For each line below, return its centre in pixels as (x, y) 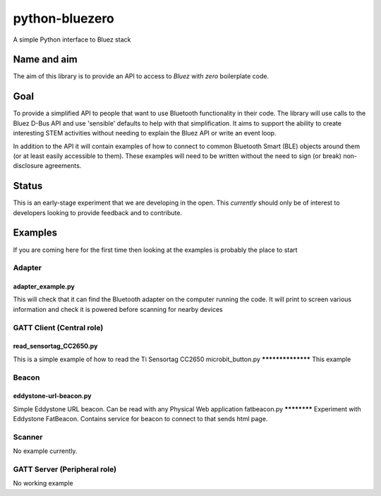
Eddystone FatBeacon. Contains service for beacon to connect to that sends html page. (140, 419)
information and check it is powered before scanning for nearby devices (118, 309)
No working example (43, 483)
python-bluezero (64, 18)
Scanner (28, 437)
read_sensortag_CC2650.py (55, 346)
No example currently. (45, 451)
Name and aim (45, 60)
